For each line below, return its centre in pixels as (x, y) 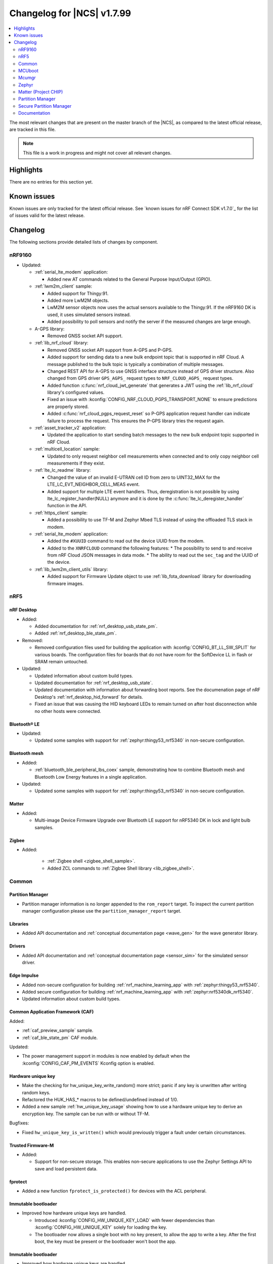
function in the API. (67, 506)
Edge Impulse (24, 975)
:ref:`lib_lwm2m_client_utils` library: (71, 569)
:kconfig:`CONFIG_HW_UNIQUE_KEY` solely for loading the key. (101, 1227)
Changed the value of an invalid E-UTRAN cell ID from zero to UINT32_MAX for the (134, 477)
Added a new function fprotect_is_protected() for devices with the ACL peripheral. (114, 1191)
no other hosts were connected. (68, 711)
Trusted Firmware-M (32, 1145)
